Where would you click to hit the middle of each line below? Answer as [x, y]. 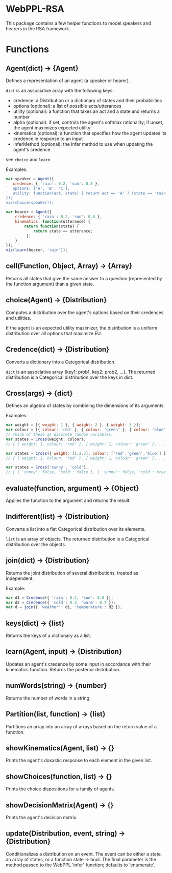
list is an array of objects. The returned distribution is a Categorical [78, 539]
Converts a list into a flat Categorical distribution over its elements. [76, 529]
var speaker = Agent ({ [30, 179]
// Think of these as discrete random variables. [60, 435]
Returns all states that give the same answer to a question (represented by [84, 278]
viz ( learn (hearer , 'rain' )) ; [37, 250]
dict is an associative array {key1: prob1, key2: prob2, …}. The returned [81, 372]
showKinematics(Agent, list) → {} [60, 748]
